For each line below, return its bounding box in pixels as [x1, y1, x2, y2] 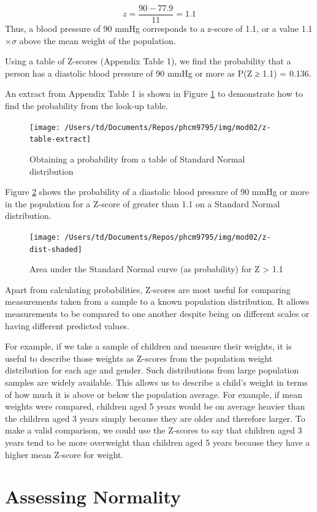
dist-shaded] [29, 245, 82, 254]
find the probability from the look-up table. [5, 99, 168, 112]
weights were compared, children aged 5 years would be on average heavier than [5, 400, 305, 413]
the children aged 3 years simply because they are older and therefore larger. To [5, 411, 305, 424]
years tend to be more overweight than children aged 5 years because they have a [5, 435, 310, 448]
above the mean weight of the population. [19, 34, 176, 47]
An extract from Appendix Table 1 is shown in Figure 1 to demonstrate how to [5, 87, 303, 100]
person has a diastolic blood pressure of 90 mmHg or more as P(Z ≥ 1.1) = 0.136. [5, 66, 311, 79]
